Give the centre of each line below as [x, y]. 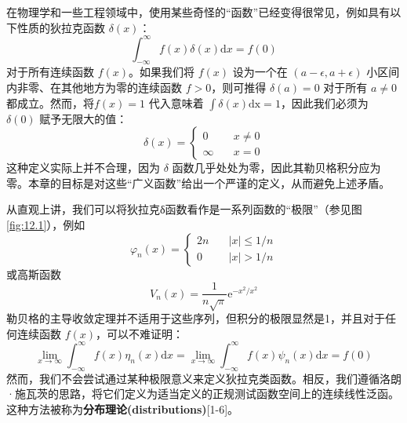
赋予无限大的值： [84, 118]
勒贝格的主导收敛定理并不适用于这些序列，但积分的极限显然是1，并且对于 [196, 318]
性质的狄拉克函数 [61, 27]
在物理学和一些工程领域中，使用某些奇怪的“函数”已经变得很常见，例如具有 [198, 12]
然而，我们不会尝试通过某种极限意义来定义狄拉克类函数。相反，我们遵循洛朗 [204, 378]
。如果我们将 [162, 72]
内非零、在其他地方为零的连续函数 [94, 88]
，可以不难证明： [140, 333]
